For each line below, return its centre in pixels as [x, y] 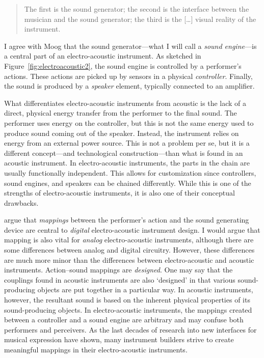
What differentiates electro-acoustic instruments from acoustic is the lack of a [125, 103]
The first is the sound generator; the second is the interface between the [137, 9]
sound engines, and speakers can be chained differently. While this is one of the [128, 183]
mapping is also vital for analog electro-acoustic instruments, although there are [129, 240]
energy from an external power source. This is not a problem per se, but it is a [127, 143]
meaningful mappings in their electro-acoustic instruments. [96, 349]
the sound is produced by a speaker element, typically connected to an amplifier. [129, 86]
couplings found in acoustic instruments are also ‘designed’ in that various [120, 279]
